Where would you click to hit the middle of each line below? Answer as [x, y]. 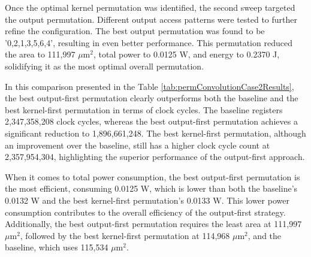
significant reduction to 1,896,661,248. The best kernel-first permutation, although [155, 133]
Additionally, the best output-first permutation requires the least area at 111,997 [153, 224]
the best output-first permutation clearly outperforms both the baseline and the [152, 98]
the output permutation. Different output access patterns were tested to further [151, 19]
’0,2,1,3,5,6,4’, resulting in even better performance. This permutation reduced [149, 42]
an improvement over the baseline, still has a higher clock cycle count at [138, 145]
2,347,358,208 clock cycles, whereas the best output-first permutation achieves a [151, 121]
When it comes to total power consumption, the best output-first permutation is [153, 176]
